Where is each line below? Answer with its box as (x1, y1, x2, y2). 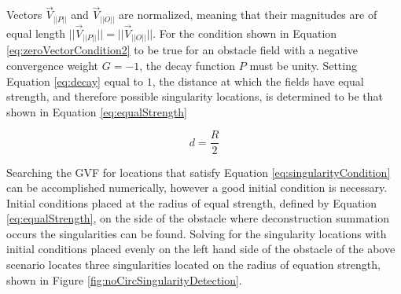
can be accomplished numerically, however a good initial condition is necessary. (6, 179, 388, 196)
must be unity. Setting (249, 57, 357, 74)
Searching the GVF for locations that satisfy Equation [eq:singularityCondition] (6, 164, 391, 180)
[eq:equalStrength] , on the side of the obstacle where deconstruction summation (6, 210, 389, 226)
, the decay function (139, 57, 236, 74)
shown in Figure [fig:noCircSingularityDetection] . (6, 271, 242, 288)
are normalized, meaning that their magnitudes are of (119, 6, 377, 23)
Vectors (6, 6, 42, 23)
